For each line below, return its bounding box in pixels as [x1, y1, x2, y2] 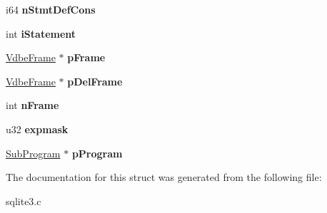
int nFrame [6, 98, 59, 113]
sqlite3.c [6, 193, 41, 208]
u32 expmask [6, 121, 69, 136]
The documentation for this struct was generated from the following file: [6, 170, 322, 185]
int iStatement [6, 26, 76, 41]
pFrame [67, 50, 106, 65]
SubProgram [6, 145, 61, 160]
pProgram [71, 145, 123, 160]
